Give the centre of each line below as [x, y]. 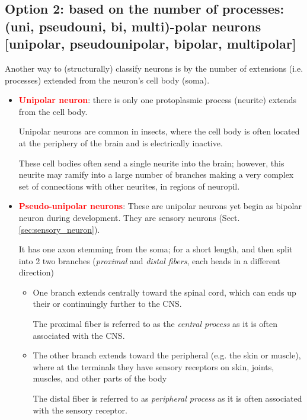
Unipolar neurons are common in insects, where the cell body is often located [159, 131]
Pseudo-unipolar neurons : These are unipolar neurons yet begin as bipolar [160, 206]
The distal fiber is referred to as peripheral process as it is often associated [167, 398]
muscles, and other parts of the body [100, 378]
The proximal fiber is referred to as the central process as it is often [155, 324]
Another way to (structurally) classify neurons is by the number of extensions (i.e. [154, 68]
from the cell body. [53, 111]
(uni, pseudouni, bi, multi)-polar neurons [133, 26]
